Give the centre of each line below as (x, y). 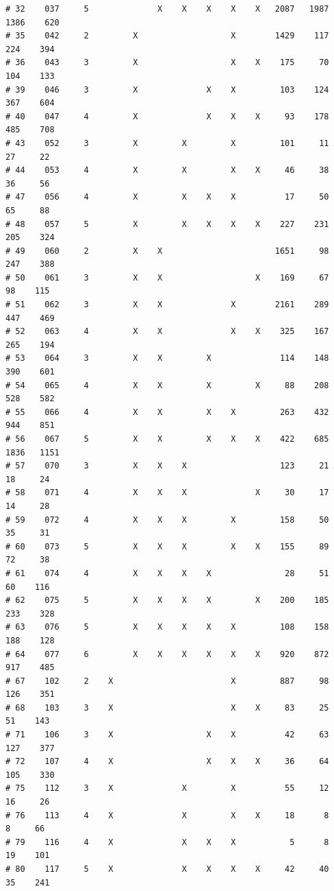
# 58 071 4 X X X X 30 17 (167, 493)
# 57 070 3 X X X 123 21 (167, 466)
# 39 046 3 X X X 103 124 (167, 90)
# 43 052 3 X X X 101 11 (167, 143)
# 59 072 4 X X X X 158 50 (167, 520)
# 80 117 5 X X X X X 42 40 (167, 869)
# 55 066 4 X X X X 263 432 (167, 412)
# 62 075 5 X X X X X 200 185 (167, 601)
